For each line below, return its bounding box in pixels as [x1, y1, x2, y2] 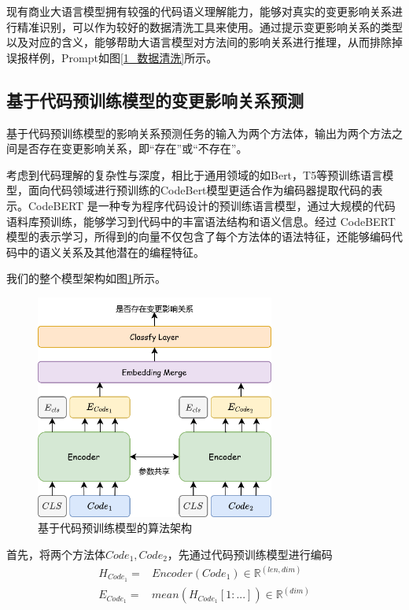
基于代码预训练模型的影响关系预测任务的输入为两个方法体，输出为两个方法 [6, 124, 392, 141]
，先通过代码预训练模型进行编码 [167, 545, 333, 562]
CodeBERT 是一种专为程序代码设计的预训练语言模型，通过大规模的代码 [28, 197, 396, 213]
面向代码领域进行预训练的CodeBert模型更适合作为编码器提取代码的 [28, 182, 372, 198]
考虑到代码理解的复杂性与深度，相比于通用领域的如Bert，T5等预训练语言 [6, 166, 383, 183]
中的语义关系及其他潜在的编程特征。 [17, 243, 204, 260]
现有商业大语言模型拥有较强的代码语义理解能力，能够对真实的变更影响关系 [6, 3, 392, 19]
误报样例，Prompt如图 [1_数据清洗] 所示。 [6, 49, 218, 65]
